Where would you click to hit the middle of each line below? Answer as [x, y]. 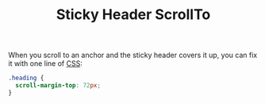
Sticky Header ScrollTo [133, 15]
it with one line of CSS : [46, 64]
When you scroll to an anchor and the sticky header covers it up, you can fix [133, 55]
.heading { [26, 78]
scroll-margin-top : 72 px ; [58, 86]
